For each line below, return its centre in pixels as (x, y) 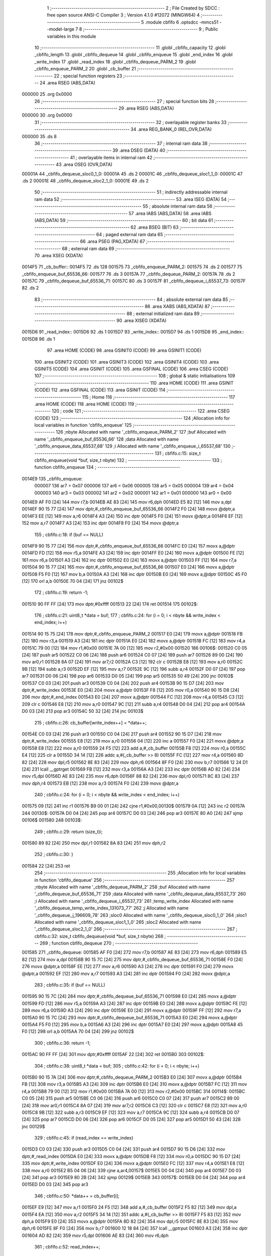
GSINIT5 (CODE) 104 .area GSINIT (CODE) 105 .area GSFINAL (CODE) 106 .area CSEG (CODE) (131, 369)
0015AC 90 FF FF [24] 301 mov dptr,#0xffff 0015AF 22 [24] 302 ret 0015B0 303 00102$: (113, 1055)
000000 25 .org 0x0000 (47, 94)
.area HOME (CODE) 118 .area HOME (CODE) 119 (84, 404)
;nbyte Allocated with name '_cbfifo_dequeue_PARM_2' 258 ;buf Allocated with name (122, 887)
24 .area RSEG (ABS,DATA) (67, 82)
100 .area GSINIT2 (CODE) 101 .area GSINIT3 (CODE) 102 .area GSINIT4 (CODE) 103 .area (127, 362)
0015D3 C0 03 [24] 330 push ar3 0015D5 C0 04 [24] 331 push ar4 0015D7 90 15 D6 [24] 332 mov (123, 1149)
